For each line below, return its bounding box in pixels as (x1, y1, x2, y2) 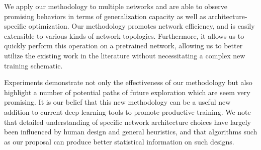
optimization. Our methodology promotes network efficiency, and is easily (28, 21, 255, 31)
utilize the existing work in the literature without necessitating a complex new (4, 50, 245, 60)
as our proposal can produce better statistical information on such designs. (4, 136, 234, 146)
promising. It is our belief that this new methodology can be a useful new (4, 97, 231, 107)
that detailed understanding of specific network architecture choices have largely (4, 116, 251, 127)
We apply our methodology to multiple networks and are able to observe (4, 1, 228, 11)
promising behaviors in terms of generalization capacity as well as (4, 11, 206, 21)
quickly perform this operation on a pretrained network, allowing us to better (4, 40, 243, 51)
